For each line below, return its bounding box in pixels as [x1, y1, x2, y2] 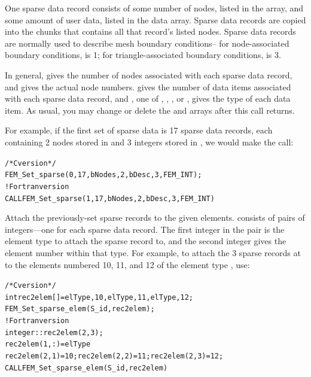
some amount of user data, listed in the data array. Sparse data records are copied [5, 13, 306, 26]
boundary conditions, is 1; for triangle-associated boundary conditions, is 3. [5, 48, 281, 61]
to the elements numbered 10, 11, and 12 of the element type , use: [5, 258, 250, 270]
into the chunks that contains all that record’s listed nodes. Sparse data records [5, 25, 296, 38]
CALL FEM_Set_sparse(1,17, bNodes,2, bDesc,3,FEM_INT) [5, 194, 215, 203]
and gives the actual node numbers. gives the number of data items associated [5, 80, 291, 93]
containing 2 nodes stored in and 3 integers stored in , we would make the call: [5, 135, 294, 148]
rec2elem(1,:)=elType [5, 340, 91, 349]
